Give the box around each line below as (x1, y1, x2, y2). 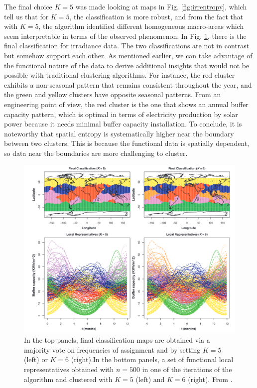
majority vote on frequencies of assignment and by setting (24, 344, 201, 355)
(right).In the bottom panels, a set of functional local (71, 354, 234, 365)
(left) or (24, 354, 48, 365)
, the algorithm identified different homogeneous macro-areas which (38, 21, 244, 31)
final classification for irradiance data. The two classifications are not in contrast (4, 40, 250, 51)
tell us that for (4, 11, 49, 21)
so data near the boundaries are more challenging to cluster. (4, 147, 188, 158)
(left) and (135, 374, 165, 384)
